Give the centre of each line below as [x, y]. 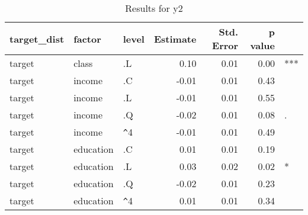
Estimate [175, 38]
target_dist [37, 38]
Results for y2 [154, 8]
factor [87, 38]
